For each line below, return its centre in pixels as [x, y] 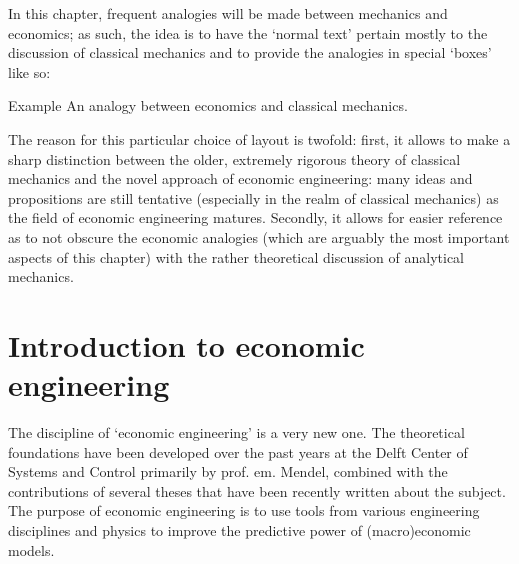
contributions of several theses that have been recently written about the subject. [257, 490]
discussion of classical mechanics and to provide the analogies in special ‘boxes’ [250, 52]
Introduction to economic [186, 344]
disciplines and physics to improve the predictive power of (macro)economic [239, 530]
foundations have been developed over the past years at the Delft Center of [238, 451]
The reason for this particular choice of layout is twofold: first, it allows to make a [259, 138]
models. [31, 549]
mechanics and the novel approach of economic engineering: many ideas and [240, 178]
